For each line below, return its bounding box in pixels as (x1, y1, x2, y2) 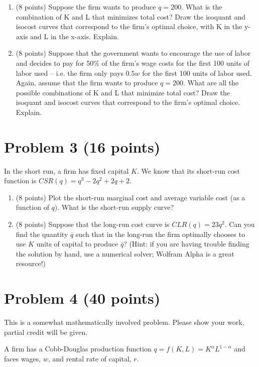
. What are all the (183, 77, 239, 88)
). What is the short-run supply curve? (54, 202, 174, 212)
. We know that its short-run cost (137, 165, 240, 176)
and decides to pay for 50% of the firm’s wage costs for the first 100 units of (16, 57, 250, 68)
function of (16, 202, 49, 212)
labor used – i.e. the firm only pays (16, 67, 123, 78)
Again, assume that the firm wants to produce (16, 77, 158, 88)
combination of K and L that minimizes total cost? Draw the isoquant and (16, 11, 246, 22)
